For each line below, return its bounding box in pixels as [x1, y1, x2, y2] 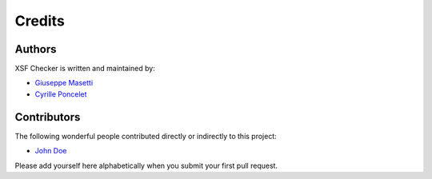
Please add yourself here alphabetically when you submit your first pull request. [14, 161, 278, 170]
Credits [14, 12, 66, 30]
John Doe [34, 146, 67, 156]
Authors [14, 42, 57, 56]
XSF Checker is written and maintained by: [14, 64, 155, 74]
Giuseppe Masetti [34, 78, 94, 88]
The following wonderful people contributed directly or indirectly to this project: [14, 131, 278, 141]
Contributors [14, 110, 81, 124]
